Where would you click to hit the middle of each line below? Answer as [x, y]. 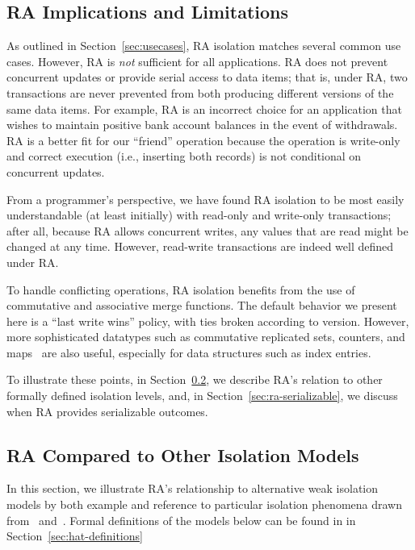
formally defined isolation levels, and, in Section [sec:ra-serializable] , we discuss [202, 396]
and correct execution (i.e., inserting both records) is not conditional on [184, 156]
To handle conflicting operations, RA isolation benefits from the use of [181, 289]
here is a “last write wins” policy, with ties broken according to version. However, [208, 321]
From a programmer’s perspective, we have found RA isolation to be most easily [205, 199]
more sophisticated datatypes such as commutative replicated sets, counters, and [206, 337]
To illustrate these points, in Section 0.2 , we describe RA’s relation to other [195, 379]
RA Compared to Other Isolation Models [183, 454]
